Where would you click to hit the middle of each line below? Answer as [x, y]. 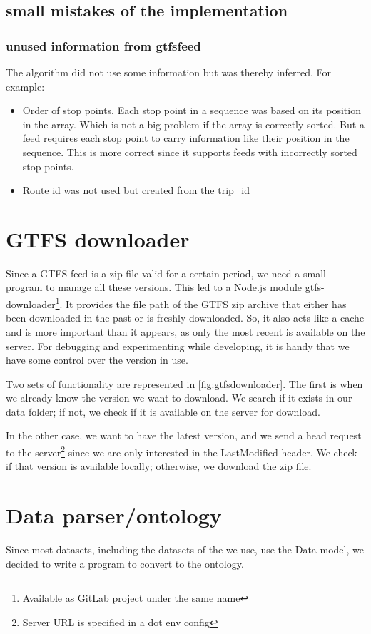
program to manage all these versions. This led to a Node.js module [154, 287]
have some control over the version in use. [97, 360]
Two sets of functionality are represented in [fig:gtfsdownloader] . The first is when [184, 383]
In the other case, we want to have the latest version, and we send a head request [184, 435]
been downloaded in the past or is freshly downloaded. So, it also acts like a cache [185, 318]
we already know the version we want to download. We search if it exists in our [179, 398]
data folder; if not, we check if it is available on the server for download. [163, 411]
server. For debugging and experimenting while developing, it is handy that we [178, 346]
